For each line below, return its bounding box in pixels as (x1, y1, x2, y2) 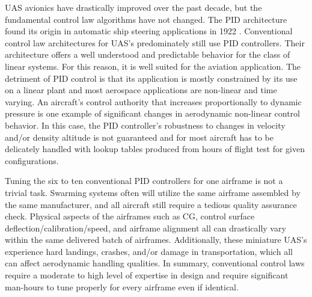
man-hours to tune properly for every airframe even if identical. (5, 280, 239, 293)
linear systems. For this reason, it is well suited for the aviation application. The (5, 60, 301, 72)
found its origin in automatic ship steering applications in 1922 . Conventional (5, 25, 293, 37)
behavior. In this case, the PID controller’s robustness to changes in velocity (5, 118, 286, 131)
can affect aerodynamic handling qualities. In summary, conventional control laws (5, 257, 305, 269)
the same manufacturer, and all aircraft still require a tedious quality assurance (5, 198, 297, 210)
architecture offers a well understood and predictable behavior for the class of (5, 48, 290, 61)
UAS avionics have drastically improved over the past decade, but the (5, 1, 262, 13)
